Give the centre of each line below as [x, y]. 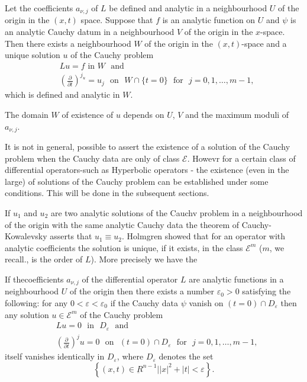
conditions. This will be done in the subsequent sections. [107, 193]
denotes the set [186, 356]
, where [130, 356]
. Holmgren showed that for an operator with [204, 236]
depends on [144, 114]
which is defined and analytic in [62, 94]
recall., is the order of [44, 259]
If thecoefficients [34, 279]
